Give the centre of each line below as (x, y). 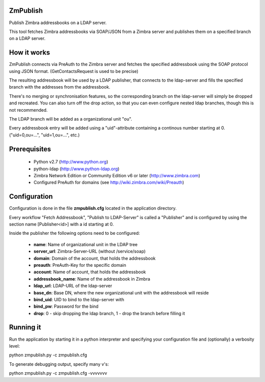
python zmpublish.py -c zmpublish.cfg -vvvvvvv (58, 373)
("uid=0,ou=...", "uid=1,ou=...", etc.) (44, 135)
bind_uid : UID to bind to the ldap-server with (79, 299)
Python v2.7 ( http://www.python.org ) (71, 162)
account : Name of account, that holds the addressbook (90, 272)
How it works (29, 52)
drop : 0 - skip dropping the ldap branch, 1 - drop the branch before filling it (109, 313)
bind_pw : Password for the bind (66, 306)
